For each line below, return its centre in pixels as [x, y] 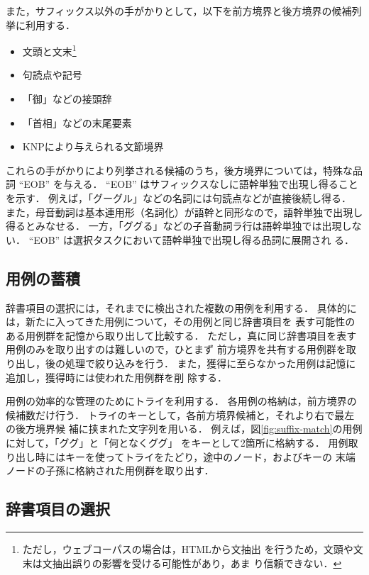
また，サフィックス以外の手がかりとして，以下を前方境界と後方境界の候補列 [184, 11]
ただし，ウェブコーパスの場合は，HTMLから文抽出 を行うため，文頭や [188, 548]
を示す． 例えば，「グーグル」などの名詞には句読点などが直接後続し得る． [179, 198]
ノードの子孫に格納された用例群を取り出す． [110, 470]
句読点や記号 [52, 75]
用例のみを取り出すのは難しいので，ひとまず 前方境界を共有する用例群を [176, 349]
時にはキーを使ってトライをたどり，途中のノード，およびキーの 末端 [195, 456]
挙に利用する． [40, 24]
